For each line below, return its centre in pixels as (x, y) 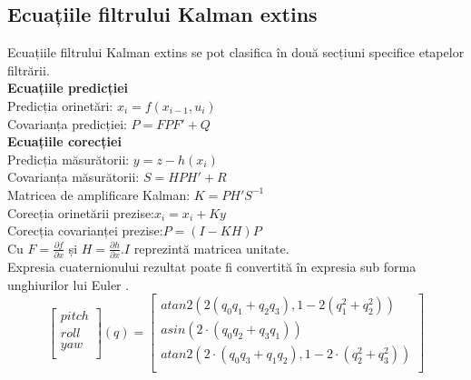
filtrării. (29, 70)
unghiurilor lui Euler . (69, 284)
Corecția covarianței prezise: (85, 230)
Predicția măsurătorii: (69, 159)
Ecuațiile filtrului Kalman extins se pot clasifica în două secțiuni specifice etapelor (236, 52)
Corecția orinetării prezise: (81, 212)
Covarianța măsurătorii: (74, 177)
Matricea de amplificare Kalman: (99, 194)
